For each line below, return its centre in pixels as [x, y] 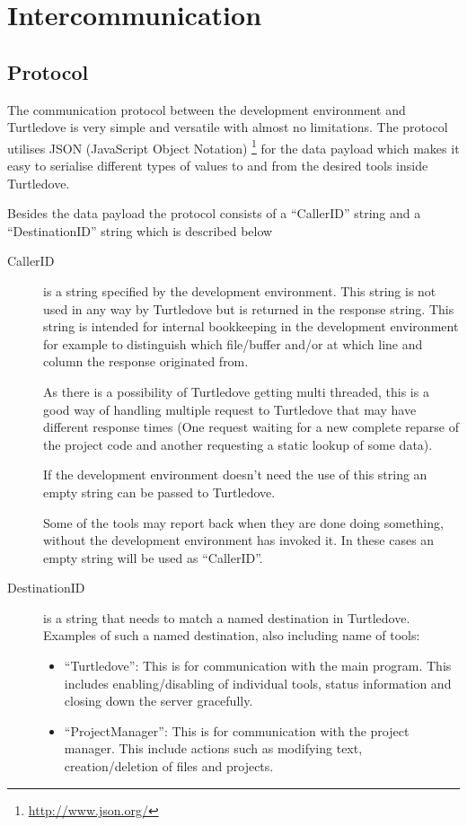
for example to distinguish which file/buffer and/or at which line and [233, 343]
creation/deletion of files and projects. [169, 766]
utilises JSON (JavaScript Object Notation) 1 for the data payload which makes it [233, 146]
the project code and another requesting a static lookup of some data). [238, 444]
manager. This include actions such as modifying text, [213, 748]
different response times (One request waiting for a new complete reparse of [251, 427]
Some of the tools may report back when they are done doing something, [243, 522]
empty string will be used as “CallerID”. [153, 557]
